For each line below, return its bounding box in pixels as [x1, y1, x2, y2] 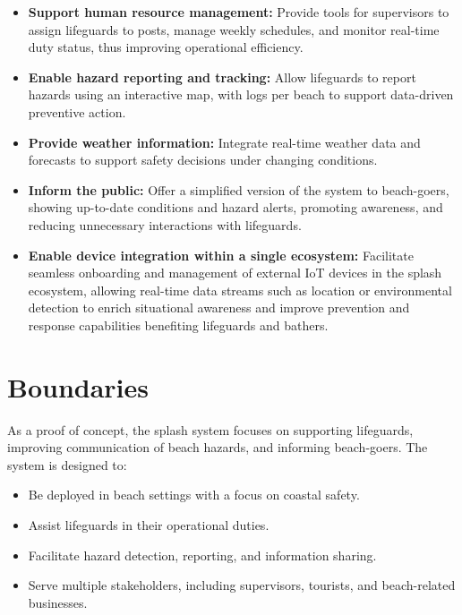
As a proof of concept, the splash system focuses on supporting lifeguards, [7, 420, 414, 439]
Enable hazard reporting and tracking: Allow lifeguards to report [28, 67, 416, 86]
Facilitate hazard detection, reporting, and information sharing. [28, 545, 377, 564]
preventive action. [28, 102, 126, 121]
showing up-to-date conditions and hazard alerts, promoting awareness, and [28, 198, 443, 217]
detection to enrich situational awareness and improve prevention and [28, 298, 410, 317]
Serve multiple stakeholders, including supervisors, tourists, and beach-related [28, 576, 456, 594]
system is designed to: [7, 455, 127, 474]
